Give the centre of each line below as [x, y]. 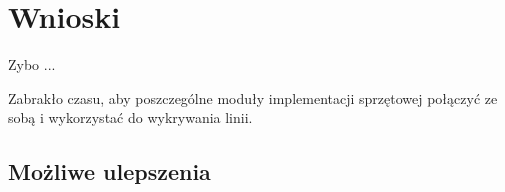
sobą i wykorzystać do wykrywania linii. [130, 117]
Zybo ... [32, 64]
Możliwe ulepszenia [109, 171]
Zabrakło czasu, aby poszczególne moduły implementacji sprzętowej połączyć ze [253, 97]
